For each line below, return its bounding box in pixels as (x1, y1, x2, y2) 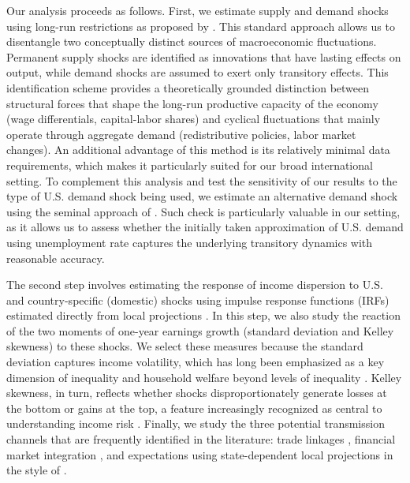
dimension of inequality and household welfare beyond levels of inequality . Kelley (6, 369, 402, 385)
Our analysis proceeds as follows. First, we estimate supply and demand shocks (6, 2, 389, 18)
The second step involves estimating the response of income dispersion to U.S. (6, 276, 383, 293)
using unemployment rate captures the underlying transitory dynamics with (6, 234, 373, 250)
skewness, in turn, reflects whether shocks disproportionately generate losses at (6, 384, 387, 401)
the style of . (6, 462, 67, 478)
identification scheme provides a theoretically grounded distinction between (6, 79, 370, 95)
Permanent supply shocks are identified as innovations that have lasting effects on (6, 48, 401, 65)
